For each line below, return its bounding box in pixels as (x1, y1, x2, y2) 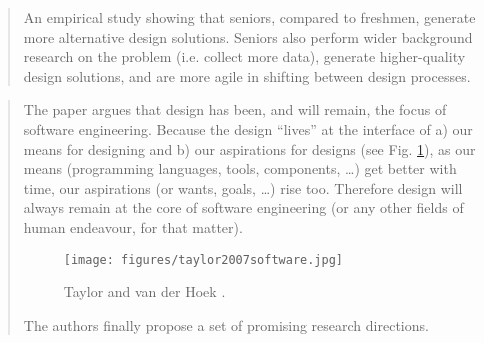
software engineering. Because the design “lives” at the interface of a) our (23, 118, 473, 139)
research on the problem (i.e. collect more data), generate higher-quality (23, 46, 466, 67)
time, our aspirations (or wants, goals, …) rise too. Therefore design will (23, 177, 463, 198)
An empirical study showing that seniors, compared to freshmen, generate (23, 7, 476, 27)
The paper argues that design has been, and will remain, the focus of (23, 99, 447, 120)
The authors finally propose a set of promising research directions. (23, 314, 429, 335)
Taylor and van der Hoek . (63, 281, 226, 302)
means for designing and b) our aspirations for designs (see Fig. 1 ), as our (23, 138, 476, 159)
